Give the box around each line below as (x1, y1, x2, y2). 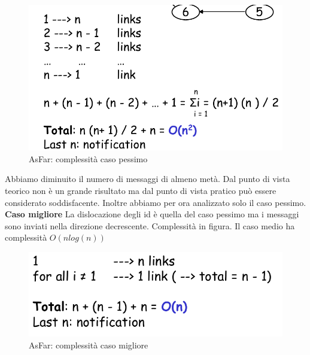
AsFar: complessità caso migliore (29, 338, 148, 351)
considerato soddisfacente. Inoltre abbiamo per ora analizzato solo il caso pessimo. (5, 196, 306, 208)
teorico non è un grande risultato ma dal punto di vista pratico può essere (5, 184, 276, 197)
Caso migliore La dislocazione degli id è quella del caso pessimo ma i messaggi (5, 208, 299, 220)
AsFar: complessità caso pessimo (29, 152, 148, 165)
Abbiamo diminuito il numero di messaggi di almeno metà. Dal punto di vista (5, 172, 290, 185)
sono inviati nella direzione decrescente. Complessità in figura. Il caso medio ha (5, 219, 295, 232)
